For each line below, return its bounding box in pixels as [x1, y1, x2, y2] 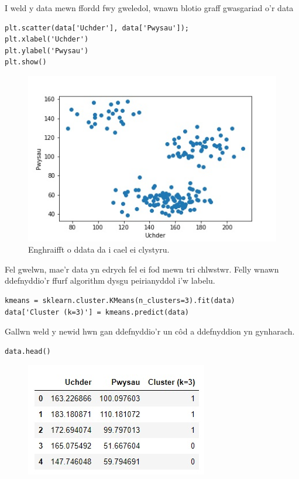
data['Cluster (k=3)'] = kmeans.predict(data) [5, 308, 189, 316]
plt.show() [5, 58, 47, 67]
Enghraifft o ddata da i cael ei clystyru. [28, 243, 170, 256]
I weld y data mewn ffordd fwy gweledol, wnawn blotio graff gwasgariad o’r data [5, 2, 294, 13]
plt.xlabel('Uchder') [5, 35, 89, 44]
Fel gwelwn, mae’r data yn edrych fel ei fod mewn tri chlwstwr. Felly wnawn [5, 263, 279, 275]
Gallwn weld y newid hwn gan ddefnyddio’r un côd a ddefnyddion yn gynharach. [5, 325, 295, 337]
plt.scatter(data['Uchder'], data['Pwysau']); [5, 23, 189, 32]
